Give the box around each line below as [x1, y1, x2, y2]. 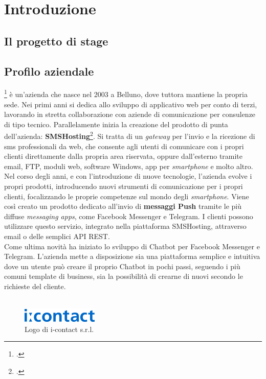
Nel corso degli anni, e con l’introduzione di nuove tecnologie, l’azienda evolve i [4, 171, 252, 181]
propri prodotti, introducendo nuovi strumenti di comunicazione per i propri [4, 181, 243, 192]
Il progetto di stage [4, 33, 108, 49]
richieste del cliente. [4, 280, 66, 291]
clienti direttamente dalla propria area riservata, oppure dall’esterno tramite [4, 151, 243, 161]
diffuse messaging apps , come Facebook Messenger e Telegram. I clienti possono [4, 210, 253, 221]
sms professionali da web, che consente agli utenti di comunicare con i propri [4, 140, 244, 151]
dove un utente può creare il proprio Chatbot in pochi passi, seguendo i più [4, 260, 240, 271]
